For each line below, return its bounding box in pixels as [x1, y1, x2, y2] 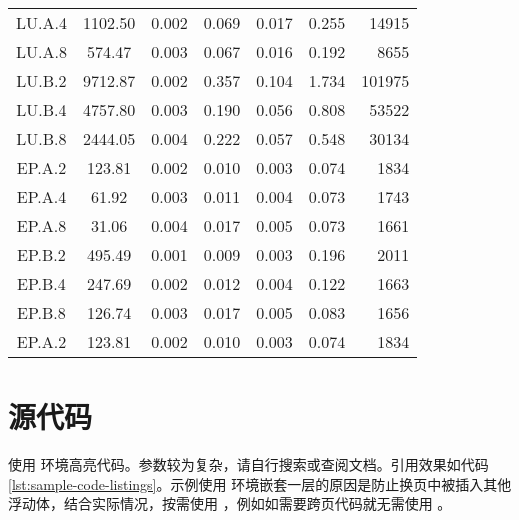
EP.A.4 [16, 185, 67, 208]
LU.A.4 [16, 11, 67, 34]
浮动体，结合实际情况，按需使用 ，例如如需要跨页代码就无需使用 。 [8, 493, 452, 514]
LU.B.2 [16, 69, 67, 92]
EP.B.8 [17, 301, 66, 324]
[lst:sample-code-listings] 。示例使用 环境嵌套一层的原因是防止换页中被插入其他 [8, 473, 512, 494]
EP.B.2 [17, 243, 66, 266]
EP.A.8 [16, 214, 67, 237]
